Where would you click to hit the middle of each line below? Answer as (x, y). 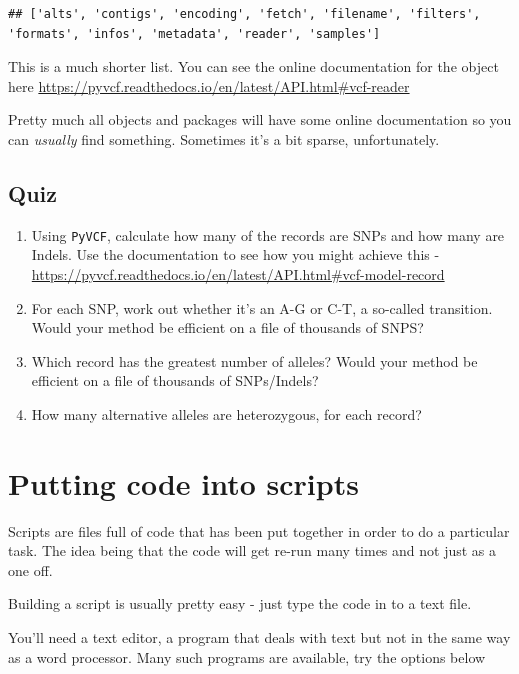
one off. (30, 569)
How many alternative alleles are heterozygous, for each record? (226, 413)
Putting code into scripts (183, 482)
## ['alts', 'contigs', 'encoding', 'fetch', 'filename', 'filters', (244, 14)
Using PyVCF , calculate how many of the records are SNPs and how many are (268, 234)
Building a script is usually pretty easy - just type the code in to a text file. (240, 603)
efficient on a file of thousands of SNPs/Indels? (175, 380)
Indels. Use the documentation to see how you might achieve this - (235, 254)
